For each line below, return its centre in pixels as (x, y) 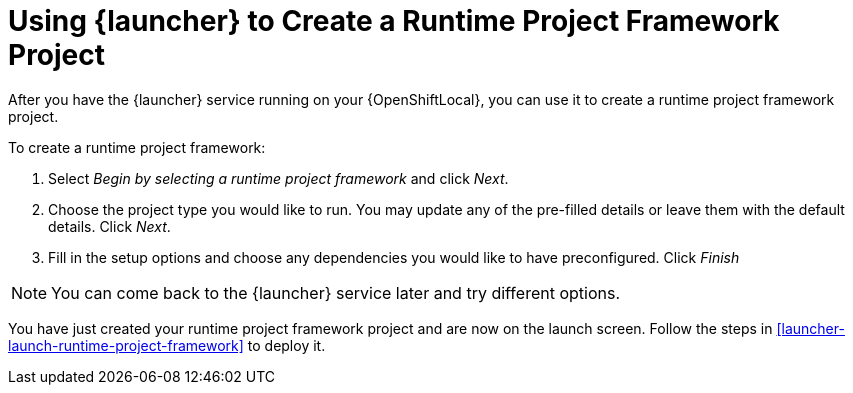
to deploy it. (286, 345)
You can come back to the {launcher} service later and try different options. (336, 292)
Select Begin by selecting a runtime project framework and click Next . (278, 178)
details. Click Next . (109, 226)
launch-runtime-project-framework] (126, 345)
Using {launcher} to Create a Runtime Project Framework (394, 21)
